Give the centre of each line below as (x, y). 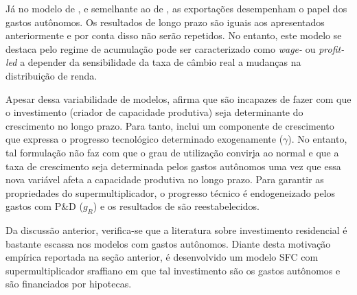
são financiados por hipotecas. (69, 284)
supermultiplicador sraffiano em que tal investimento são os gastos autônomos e (173, 270)
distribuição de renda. (51, 75)
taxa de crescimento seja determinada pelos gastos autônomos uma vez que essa (173, 166)
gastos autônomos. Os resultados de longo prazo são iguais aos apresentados (165, 22)
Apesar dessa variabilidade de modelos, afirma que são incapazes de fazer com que (178, 98)
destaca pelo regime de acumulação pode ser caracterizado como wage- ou (161, 48)
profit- (332, 48)
